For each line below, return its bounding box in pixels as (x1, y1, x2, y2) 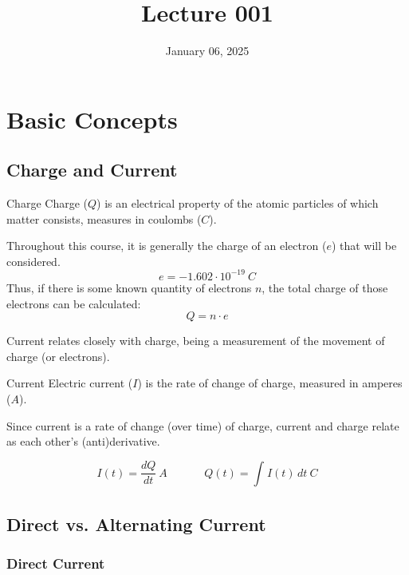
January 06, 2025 (165, 42, 250, 59)
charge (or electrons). (6, 347, 110, 364)
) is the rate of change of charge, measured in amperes (137, 375, 403, 391)
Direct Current (6, 553, 105, 573)
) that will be (331, 237, 397, 254)
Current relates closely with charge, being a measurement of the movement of (6, 332, 385, 349)
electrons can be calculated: (6, 295, 141, 311)
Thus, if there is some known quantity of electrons (6, 279, 252, 295)
